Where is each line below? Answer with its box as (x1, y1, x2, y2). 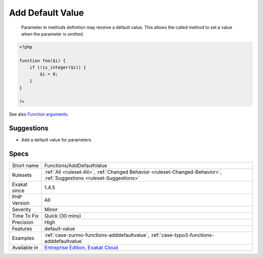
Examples (12, 235, 35, 241)
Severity (12, 206, 31, 213)
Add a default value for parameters (21, 137, 92, 142)
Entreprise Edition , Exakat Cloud (44, 244, 118, 251)
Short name (12, 162, 39, 169)
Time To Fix (12, 212, 39, 219)
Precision (12, 218, 34, 225)
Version (12, 199, 30, 206)
